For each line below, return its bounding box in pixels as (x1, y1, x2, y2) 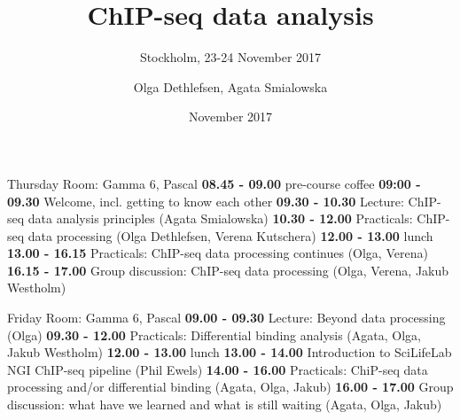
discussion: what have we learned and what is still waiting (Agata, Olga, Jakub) (7, 395, 442, 414)
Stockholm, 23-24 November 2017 (139, 48, 322, 66)
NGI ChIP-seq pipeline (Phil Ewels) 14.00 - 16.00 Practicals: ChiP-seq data (7, 360, 428, 378)
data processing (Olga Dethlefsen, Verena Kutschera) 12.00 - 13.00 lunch (27, 226, 433, 245)
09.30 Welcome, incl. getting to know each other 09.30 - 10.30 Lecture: (7, 191, 404, 210)
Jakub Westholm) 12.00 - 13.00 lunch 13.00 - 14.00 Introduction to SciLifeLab (7, 343, 452, 362)
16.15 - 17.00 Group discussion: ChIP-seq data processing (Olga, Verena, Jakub (7, 261, 449, 279)
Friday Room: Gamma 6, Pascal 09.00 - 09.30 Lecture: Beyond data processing (7, 308, 446, 327)
